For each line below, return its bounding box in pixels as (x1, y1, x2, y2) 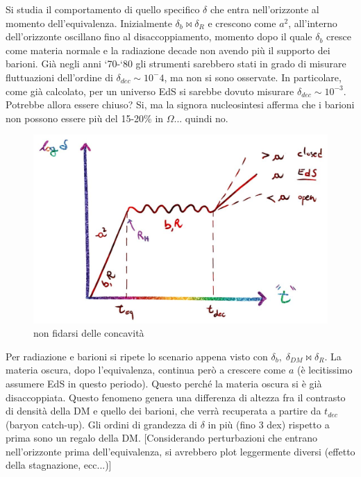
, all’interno (288, 15, 337, 30)
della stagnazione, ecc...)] (6, 458, 112, 472)
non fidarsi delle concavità (33, 326, 144, 340)
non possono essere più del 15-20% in (6, 110, 164, 125)
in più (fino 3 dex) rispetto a (208, 417, 330, 431)
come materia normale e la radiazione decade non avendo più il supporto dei (6, 42, 330, 57)
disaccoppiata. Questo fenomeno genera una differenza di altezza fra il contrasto (6, 390, 346, 404)
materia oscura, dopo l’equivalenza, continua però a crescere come (6, 362, 286, 377)
